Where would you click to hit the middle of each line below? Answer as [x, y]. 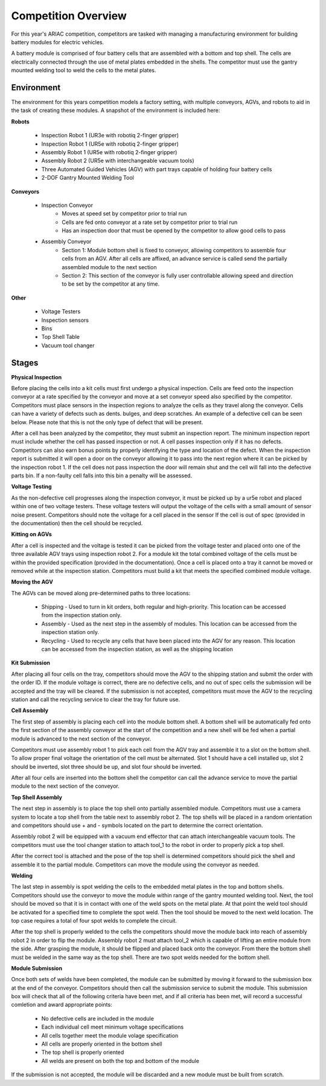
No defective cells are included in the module [97, 1018]
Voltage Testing [31, 486]
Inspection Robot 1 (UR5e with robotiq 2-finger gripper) [110, 144]
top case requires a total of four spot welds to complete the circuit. [94, 920]
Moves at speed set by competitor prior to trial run [124, 214]
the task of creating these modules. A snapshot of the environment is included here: [116, 110]
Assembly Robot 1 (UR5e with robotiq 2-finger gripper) [109, 152]
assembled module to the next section [109, 267]
